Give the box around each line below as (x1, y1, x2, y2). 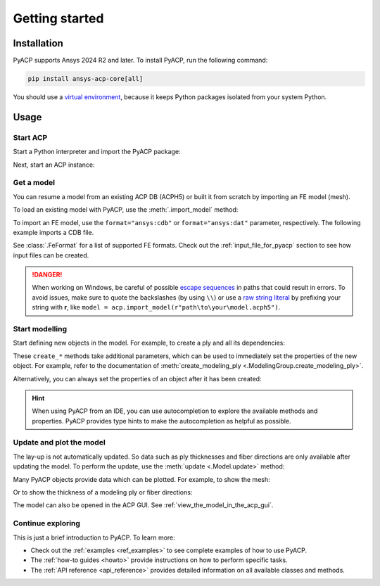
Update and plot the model (13, 438, 106, 447)
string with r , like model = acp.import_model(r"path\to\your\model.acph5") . (32, 303, 281, 312)
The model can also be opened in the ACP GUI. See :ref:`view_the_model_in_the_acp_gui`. (13, 501, 274, 509)
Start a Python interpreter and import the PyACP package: (13, 148, 181, 156)
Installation (13, 37, 63, 49)
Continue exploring (13, 518, 81, 528)
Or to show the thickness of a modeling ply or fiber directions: (13, 488, 193, 497)
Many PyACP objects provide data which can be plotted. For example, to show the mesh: (13, 475, 270, 483)
